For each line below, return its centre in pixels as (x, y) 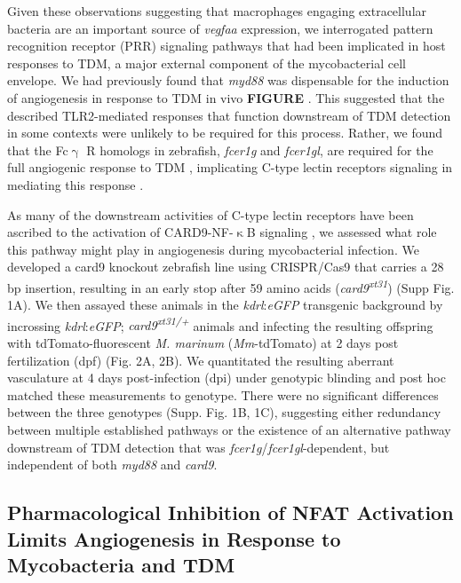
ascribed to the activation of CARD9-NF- (120, 232)
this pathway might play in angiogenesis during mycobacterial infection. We (213, 249)
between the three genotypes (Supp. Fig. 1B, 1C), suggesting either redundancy (224, 412)
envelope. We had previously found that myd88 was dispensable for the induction (228, 80)
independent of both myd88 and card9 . (112, 465)
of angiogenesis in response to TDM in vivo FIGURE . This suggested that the (226, 97)
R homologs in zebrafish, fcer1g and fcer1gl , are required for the (260, 150)
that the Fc (38, 150)
